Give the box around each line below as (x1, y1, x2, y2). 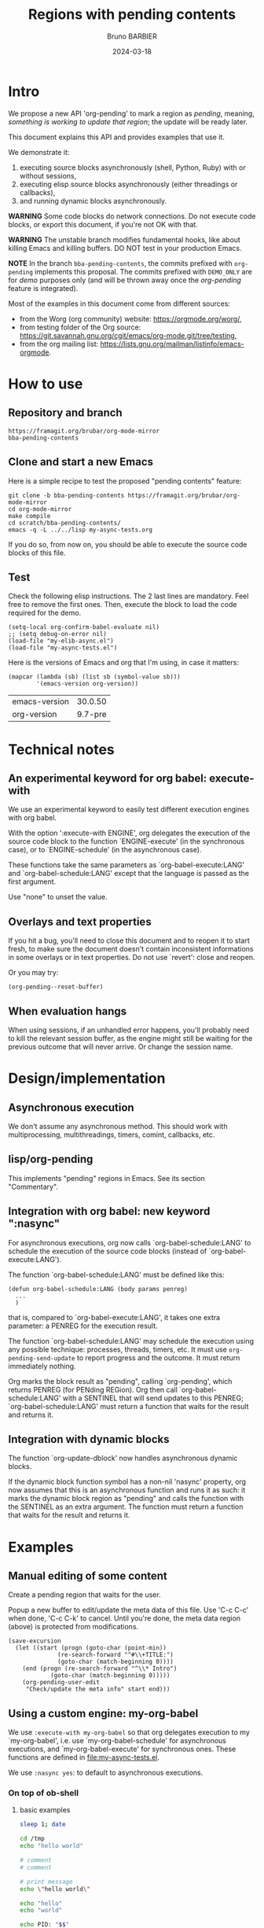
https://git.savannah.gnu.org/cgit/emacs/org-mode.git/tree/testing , (19, 330, 237, 340)
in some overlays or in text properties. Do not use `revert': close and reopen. (8, 953, 255, 962)
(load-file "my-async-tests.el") (8, 644, 118, 652)
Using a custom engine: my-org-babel (8, 1706, 199, 1720)
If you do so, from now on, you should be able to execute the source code (8, 539, 247, 549)
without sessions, (19, 171, 77, 180)
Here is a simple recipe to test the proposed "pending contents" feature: (8, 476, 242, 485)
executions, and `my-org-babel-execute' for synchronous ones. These (8, 1744, 236, 1754)
